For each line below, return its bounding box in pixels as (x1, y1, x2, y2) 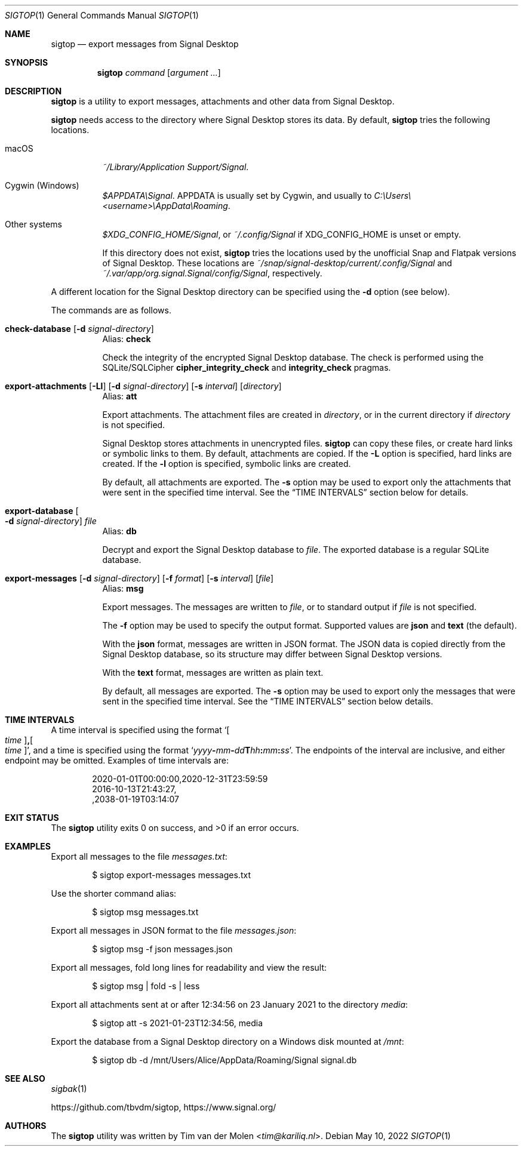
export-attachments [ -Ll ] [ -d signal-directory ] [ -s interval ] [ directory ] (5, 381, 282, 391)
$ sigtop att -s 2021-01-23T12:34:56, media (92, 1018, 263, 1028)
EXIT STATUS (5, 813, 59, 823)
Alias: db (102, 526, 137, 536)
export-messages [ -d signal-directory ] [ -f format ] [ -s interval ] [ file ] (5, 573, 274, 583)
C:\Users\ (374, 190, 411, 201)
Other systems (5, 219, 62, 229)
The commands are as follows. (51, 305, 171, 315)
